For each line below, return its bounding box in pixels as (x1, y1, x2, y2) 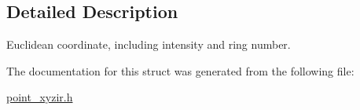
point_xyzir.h (6, 89, 73, 105)
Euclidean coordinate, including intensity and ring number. (6, 36, 291, 53)
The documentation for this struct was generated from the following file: (6, 62, 354, 79)
